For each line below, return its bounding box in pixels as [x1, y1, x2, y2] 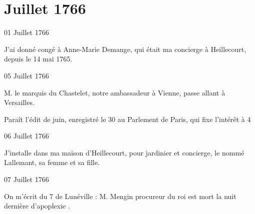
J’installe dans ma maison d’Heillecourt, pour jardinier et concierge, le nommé [4, 147, 244, 157]
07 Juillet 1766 [4, 174, 49, 184]
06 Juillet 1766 [4, 130, 49, 141]
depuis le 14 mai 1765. [4, 53, 73, 64]
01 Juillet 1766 [4, 27, 49, 37]
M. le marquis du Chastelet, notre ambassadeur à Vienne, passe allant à [4, 87, 225, 97]
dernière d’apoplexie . [4, 200, 70, 211]
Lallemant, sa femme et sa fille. [4, 157, 100, 167]
